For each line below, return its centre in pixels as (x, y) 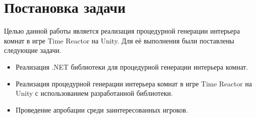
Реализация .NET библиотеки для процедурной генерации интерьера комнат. (132, 66)
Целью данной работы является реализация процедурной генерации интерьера (122, 31)
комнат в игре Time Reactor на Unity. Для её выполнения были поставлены (119, 40)
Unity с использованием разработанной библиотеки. (94, 93)
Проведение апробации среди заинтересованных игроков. (102, 109)
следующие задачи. (33, 50)
